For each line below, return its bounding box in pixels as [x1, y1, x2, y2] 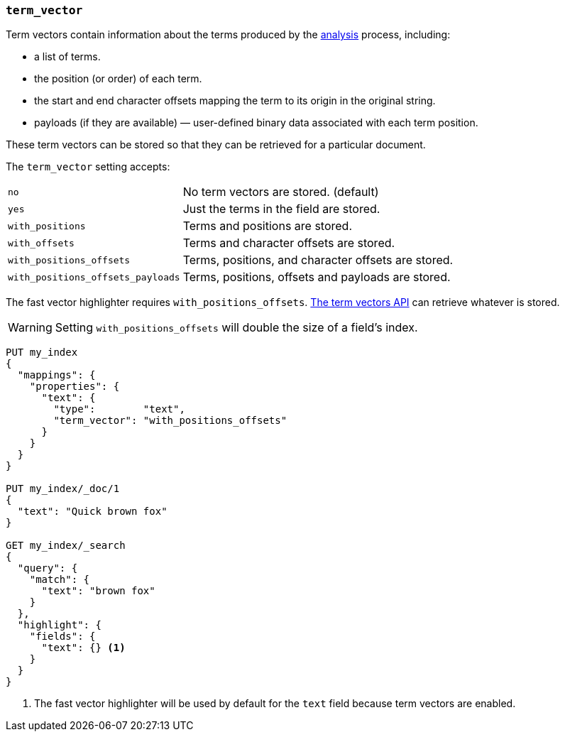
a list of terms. [34, 50, 101, 63]
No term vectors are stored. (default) [182, 185, 379, 200]
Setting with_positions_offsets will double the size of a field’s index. [55, 320, 418, 335]
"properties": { [29, 381, 120, 393]
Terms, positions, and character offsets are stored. [182, 253, 454, 268]
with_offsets [8, 237, 75, 249]
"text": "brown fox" [41, 585, 155, 597]
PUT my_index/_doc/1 [6, 483, 120, 495]
